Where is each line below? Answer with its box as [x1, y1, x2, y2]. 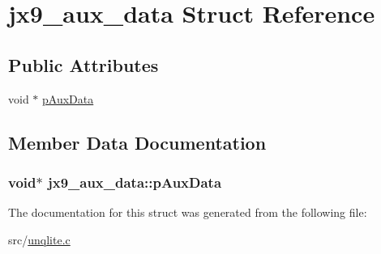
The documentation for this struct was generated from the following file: [8, 204, 367, 221]
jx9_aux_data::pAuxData [47, 171, 222, 192]
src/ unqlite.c [8, 231, 71, 248]
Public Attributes [8, 52, 159, 77]
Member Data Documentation [8, 129, 267, 155]
